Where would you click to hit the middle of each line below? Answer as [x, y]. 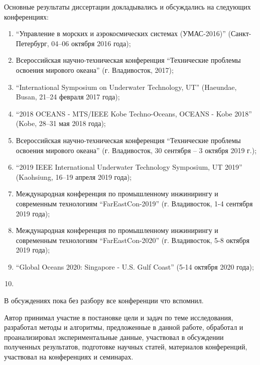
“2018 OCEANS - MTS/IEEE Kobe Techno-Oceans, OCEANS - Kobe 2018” [134, 113]
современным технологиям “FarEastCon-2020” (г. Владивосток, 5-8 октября [133, 240]
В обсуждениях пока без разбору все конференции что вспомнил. [104, 300]
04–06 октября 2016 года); [91, 43]
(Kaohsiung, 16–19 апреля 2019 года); [74, 176]
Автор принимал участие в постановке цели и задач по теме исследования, [119, 317]
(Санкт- [240, 33]
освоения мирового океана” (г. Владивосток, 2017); [95, 70]
